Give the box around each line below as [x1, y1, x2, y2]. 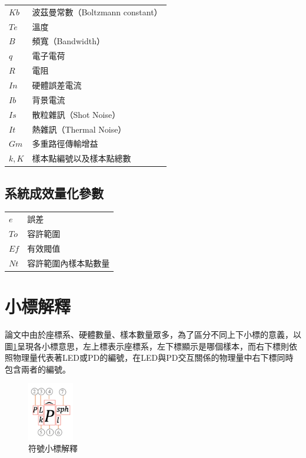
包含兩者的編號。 [5, 363, 71, 375]
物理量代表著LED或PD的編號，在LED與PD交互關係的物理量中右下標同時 [12, 351, 294, 364]
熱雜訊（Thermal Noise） [32, 123, 127, 135]
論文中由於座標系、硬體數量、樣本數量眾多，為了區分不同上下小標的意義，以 [5, 328, 301, 340]
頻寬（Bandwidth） [32, 35, 105, 47]
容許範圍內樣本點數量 [27, 256, 110, 269]
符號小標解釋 [28, 442, 78, 454]
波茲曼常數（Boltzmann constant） [32, 5, 162, 18]
